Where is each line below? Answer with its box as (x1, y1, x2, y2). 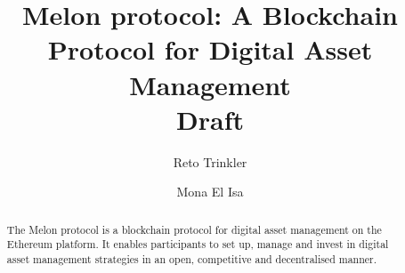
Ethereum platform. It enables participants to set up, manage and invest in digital (6, 237, 389, 252)
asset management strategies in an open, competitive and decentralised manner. (6, 251, 377, 266)
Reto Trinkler (173, 152, 247, 171)
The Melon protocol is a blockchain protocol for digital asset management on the (6, 221, 382, 237)
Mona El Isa (176, 182, 244, 201)
